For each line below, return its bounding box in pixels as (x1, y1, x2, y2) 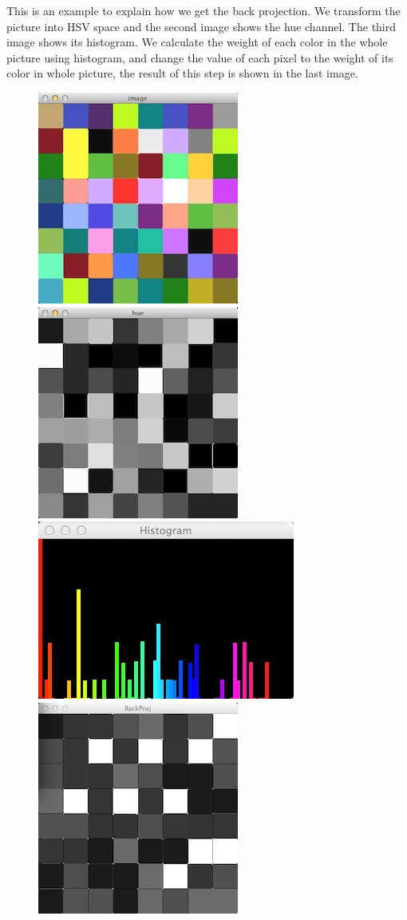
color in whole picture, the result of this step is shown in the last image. (6, 65, 358, 81)
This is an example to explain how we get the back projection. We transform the (6, 2, 401, 18)
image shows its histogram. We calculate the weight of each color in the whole (6, 34, 388, 50)
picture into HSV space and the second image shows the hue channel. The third (6, 18, 397, 34)
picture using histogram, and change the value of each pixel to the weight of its (6, 49, 393, 65)
